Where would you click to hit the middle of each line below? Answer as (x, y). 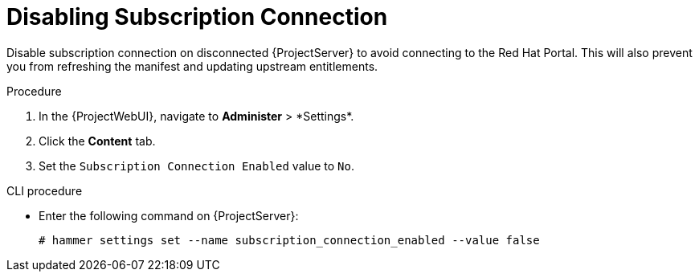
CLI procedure (45, 190)
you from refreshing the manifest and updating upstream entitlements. (192, 66)
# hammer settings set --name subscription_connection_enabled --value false (289, 240)
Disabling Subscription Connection (197, 17)
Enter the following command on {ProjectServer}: (169, 215)
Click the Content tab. (97, 141)
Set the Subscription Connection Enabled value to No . (196, 166)
